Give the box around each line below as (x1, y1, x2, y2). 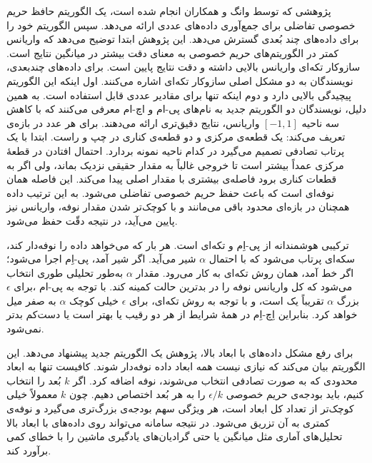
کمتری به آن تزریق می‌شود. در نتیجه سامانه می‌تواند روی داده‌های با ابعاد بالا (6, 414, 330, 429)
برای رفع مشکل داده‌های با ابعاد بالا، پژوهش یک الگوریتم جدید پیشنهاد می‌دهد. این (6, 345, 353, 360)
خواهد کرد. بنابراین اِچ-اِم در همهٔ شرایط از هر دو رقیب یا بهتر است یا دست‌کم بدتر (6, 307, 358, 322)
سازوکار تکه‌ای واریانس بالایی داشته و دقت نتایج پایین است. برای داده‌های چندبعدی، (6, 59, 361, 74)
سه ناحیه (301, 115, 340, 130)
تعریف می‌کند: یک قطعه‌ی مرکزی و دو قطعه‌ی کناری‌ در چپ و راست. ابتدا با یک (6, 129, 346, 144)
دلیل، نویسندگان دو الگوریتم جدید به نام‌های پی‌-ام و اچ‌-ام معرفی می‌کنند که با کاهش (6, 101, 366, 116)
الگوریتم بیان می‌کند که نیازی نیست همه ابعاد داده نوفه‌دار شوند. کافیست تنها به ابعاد (6, 359, 366, 374)
